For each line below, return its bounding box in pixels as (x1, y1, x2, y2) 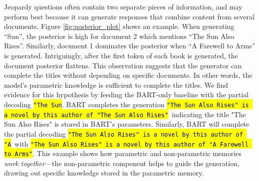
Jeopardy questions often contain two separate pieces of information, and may (4, 1, 243, 11)
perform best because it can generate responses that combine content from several (4, 11, 255, 21)
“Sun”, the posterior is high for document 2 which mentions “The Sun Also (4, 30, 234, 41)
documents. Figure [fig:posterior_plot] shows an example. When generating (4, 21, 235, 31)
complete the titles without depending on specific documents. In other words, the (4, 70, 253, 80)
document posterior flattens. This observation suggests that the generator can (4, 60, 242, 70)
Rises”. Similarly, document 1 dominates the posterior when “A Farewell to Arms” (4, 40, 256, 51)
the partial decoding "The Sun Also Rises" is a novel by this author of (4, 128, 243, 139)
